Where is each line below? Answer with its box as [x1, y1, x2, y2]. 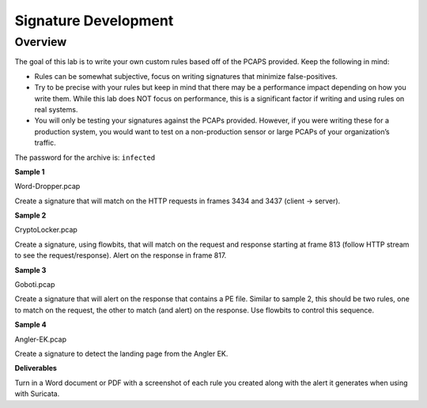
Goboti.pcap [14, 280, 55, 289]
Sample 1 [14, 167, 45, 176]
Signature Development [14, 12, 174, 29]
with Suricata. [14, 389, 60, 399]
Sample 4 [14, 320, 47, 330]
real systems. [34, 104, 78, 114]
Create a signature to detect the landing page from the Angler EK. [14, 349, 229, 358]
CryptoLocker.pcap [14, 225, 78, 235]
